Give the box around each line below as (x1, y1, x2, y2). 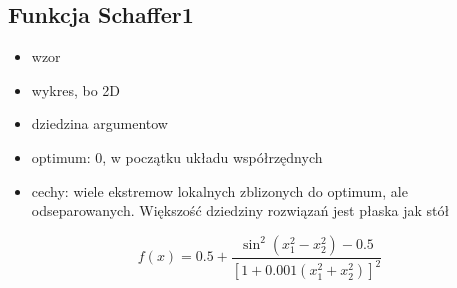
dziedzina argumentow (31, 113, 168, 134)
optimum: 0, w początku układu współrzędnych (31, 146, 323, 167)
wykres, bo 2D (31, 79, 120, 100)
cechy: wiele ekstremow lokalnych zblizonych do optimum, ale (31, 180, 408, 201)
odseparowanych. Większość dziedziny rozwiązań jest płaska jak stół (31, 200, 450, 221)
